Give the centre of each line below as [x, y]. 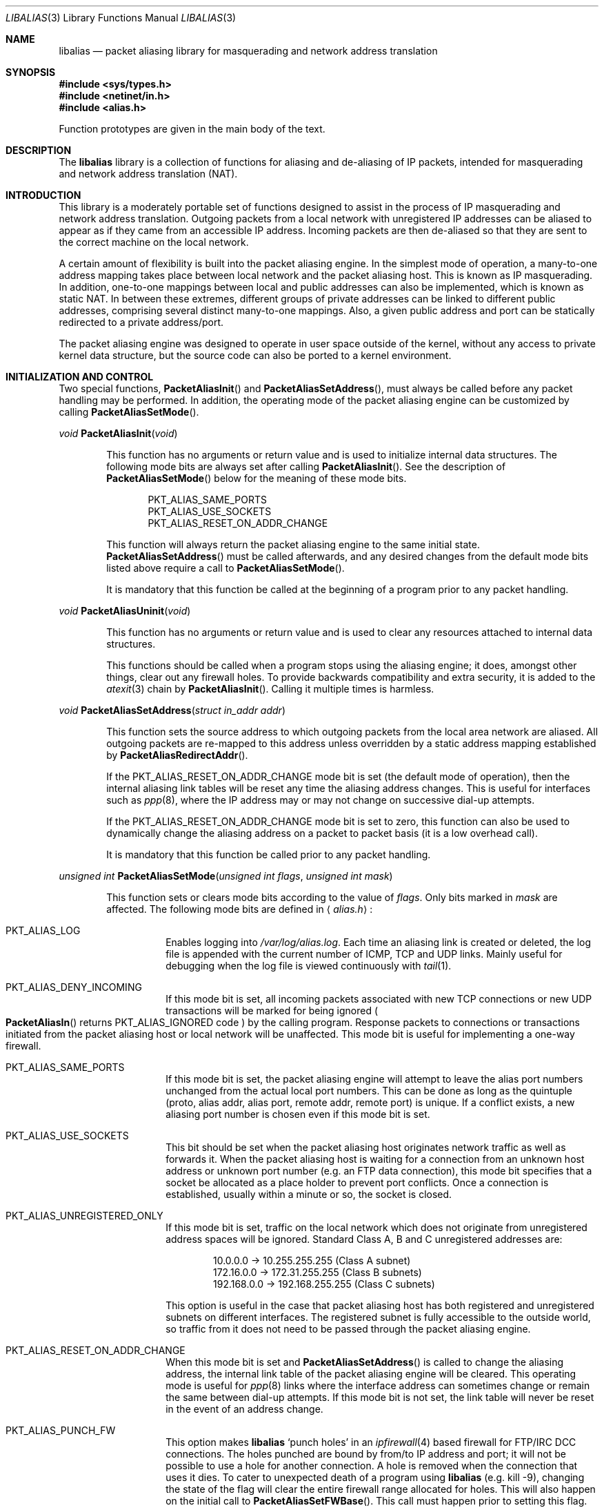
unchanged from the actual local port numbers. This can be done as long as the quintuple [369, 1091]
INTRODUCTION [43, 195]
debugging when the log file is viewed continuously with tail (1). [309, 966]
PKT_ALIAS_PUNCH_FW [61, 1430]
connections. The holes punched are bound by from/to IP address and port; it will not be [366, 1454]
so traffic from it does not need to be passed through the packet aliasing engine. [348, 1329]
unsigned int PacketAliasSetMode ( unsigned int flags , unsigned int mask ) [226, 876]
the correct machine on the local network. [154, 242]
